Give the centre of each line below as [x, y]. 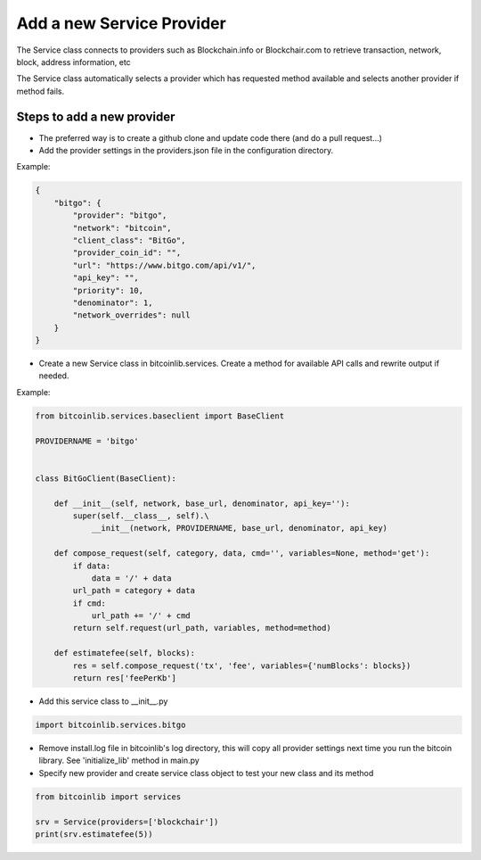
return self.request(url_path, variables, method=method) [202, 628]
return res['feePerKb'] [125, 678]
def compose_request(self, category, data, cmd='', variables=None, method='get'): [242, 554]
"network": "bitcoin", [122, 228]
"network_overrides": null [131, 315]
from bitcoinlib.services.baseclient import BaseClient [160, 416]
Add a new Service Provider [121, 23]
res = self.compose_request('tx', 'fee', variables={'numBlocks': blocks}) [242, 666]
